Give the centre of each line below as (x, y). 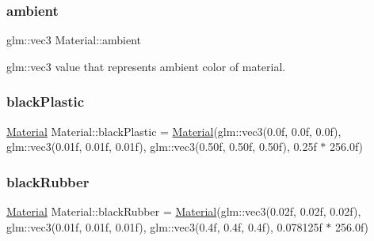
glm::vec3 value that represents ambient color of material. (146, 66)
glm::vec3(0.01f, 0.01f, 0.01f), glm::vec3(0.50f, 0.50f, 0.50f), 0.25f (162, 147)
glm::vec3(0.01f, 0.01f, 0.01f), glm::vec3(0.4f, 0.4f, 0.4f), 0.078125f (164, 226)
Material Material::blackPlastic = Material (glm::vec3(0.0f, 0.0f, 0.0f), (174, 131)
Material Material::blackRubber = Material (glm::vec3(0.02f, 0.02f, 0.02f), (184, 211)
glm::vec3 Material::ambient (74, 40)
